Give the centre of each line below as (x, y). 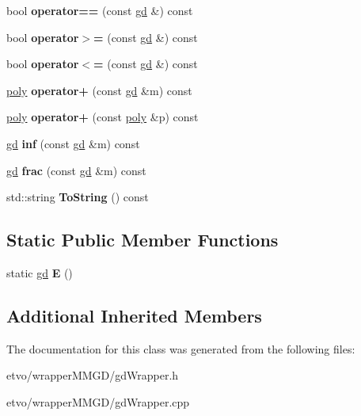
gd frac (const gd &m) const (76, 170)
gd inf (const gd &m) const (73, 143)
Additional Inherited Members (134, 315)
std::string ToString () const (78, 197)
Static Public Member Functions (142, 240)
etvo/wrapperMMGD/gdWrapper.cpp (98, 401)
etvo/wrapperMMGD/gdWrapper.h (93, 375)
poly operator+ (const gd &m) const (99, 90)
